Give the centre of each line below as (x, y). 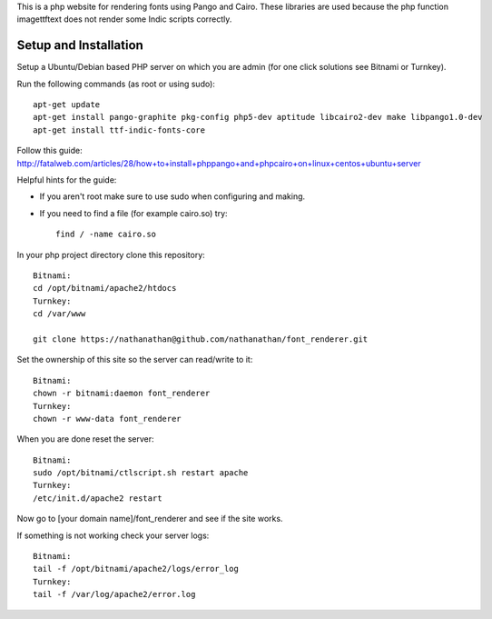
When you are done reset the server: (85, 439)
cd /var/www (59, 314)
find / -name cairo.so (106, 235)
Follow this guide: (50, 151)
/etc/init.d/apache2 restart (98, 498)
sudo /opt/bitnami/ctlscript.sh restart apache (141, 473)
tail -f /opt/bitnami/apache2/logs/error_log (136, 569)
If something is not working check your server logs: (113, 535)
